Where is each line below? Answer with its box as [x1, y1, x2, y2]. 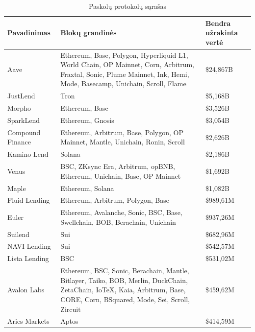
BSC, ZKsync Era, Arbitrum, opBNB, [60, 161, 175, 171]
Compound [7, 127, 41, 137]
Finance [7, 137, 31, 147]
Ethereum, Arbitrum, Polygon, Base [60, 195, 170, 205]
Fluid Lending [7, 195, 50, 205]
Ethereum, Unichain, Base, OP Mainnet [60, 170, 181, 181]
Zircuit [60, 304, 81, 314]
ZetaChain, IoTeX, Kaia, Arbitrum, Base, [60, 285, 186, 295]
